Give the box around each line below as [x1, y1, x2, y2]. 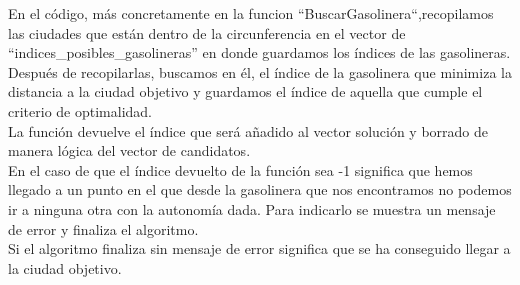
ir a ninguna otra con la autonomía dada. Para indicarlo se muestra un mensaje [8, 198, 496, 219]
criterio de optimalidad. [8, 100, 152, 121]
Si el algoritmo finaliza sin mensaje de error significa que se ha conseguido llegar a [8, 238, 511, 259]
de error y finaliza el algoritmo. [8, 218, 199, 239]
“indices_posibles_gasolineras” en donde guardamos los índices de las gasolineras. [8, 42, 511, 63]
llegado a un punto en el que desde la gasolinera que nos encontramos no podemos [8, 179, 512, 200]
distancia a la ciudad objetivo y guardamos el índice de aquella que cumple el [8, 81, 483, 102]
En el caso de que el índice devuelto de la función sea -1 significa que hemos [8, 159, 473, 180]
